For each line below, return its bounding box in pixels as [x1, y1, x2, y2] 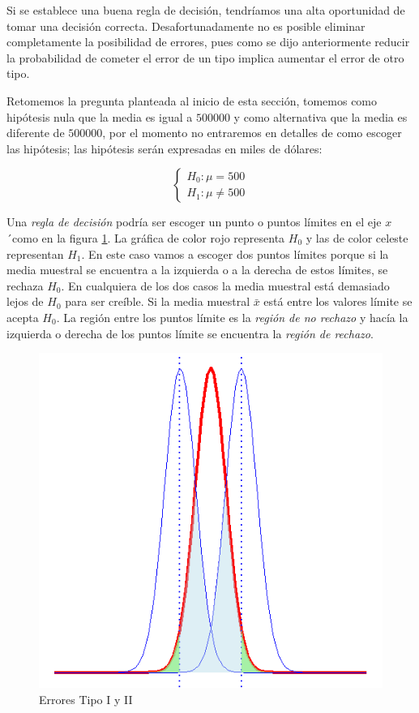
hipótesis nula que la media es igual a [6, 108, 193, 125]
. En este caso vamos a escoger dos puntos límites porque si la [81, 245, 389, 262]
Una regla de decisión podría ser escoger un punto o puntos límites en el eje [6, 213, 382, 230]
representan [6, 245, 64, 262]
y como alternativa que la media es [233, 108, 408, 125]
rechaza [6, 277, 44, 294]
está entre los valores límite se [263, 293, 413, 310]
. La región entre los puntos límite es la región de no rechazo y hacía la [56, 308, 408, 325]
